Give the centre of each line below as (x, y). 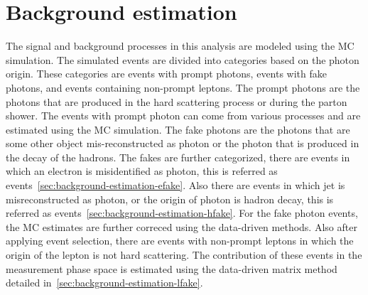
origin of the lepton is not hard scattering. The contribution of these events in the (184, 255)
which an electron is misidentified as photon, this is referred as (142, 171)
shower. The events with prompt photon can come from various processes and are (183, 116)
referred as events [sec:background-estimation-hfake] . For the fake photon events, (182, 213)
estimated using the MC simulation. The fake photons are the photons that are (178, 129)
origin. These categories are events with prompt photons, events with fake (167, 74)
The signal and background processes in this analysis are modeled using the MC (180, 46)
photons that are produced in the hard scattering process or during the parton (177, 101)
